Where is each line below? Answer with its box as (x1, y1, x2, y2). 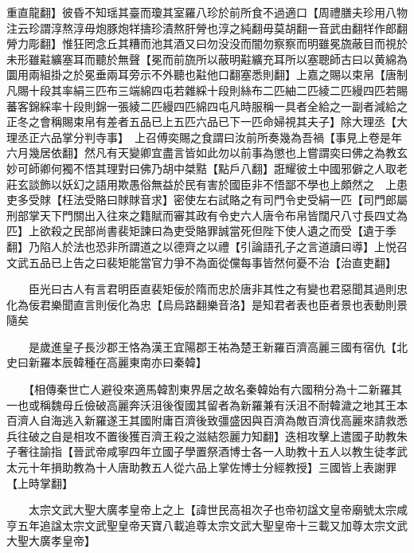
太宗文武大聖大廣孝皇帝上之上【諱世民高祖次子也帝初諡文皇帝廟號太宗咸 (28, 501, 408, 518)
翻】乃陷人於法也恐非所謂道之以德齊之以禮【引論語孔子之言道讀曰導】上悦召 (6, 237, 408, 254)
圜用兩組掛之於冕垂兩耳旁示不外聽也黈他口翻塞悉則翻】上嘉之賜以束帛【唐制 (6, 66, 408, 83)
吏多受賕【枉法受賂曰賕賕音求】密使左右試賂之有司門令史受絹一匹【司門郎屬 (6, 191, 408, 208)
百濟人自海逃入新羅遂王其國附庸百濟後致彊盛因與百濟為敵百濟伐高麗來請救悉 (6, 412, 408, 429)
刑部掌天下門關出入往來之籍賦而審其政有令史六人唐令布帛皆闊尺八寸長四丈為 (6, 206, 408, 223)
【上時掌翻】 (6, 474, 73, 491)
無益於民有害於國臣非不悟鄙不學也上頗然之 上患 (150, 175, 408, 192)
